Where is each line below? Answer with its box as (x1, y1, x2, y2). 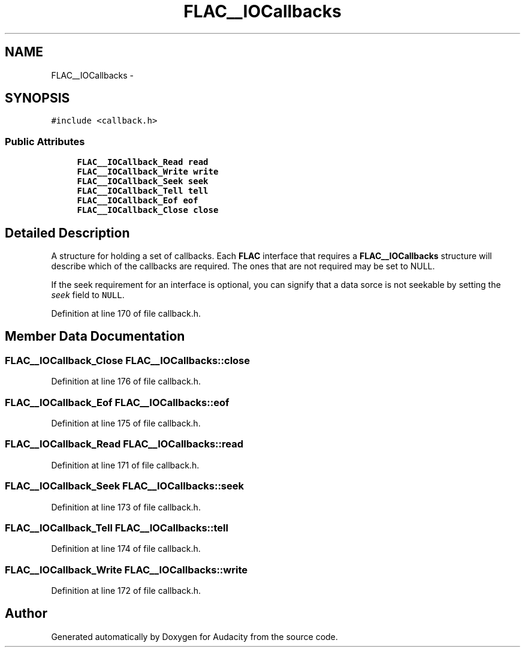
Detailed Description (5, 225, 130, 241)
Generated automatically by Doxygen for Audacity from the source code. (51, 631, 338, 642)
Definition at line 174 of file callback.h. (51, 543, 201, 554)
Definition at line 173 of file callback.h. (51, 501, 201, 512)
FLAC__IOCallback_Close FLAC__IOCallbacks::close (5, 354, 250, 366)
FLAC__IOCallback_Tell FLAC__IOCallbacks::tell (5, 521, 228, 534)
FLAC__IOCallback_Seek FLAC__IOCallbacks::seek (5, 480, 245, 492)
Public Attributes (5, 135, 85, 148)
